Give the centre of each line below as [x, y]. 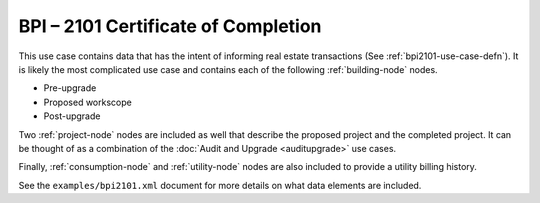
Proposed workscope [87, 102]
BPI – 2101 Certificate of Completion [170, 26]
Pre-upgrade [70, 88]
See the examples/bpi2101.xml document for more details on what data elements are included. [220, 185]
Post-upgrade [72, 116]
